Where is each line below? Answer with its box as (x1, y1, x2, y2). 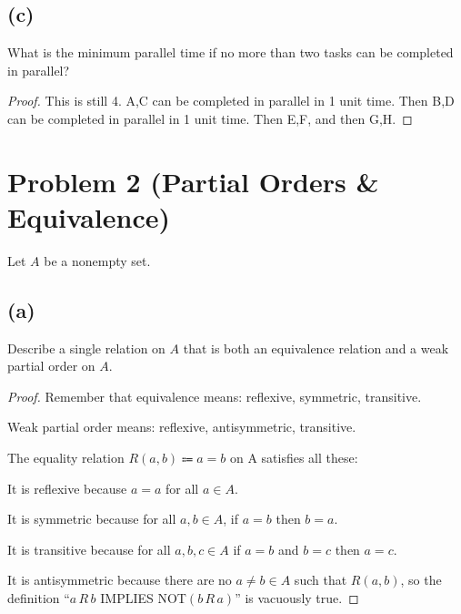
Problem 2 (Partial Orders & (7, 162, 379, 200)
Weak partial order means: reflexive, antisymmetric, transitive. (7, 417, 356, 436)
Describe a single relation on (7, 338, 165, 357)
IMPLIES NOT (100, 588, 186, 608)
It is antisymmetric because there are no (7, 570, 232, 589)
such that (294, 570, 347, 589)
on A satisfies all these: (229, 448, 358, 467)
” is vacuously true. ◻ (235, 588, 359, 608)
